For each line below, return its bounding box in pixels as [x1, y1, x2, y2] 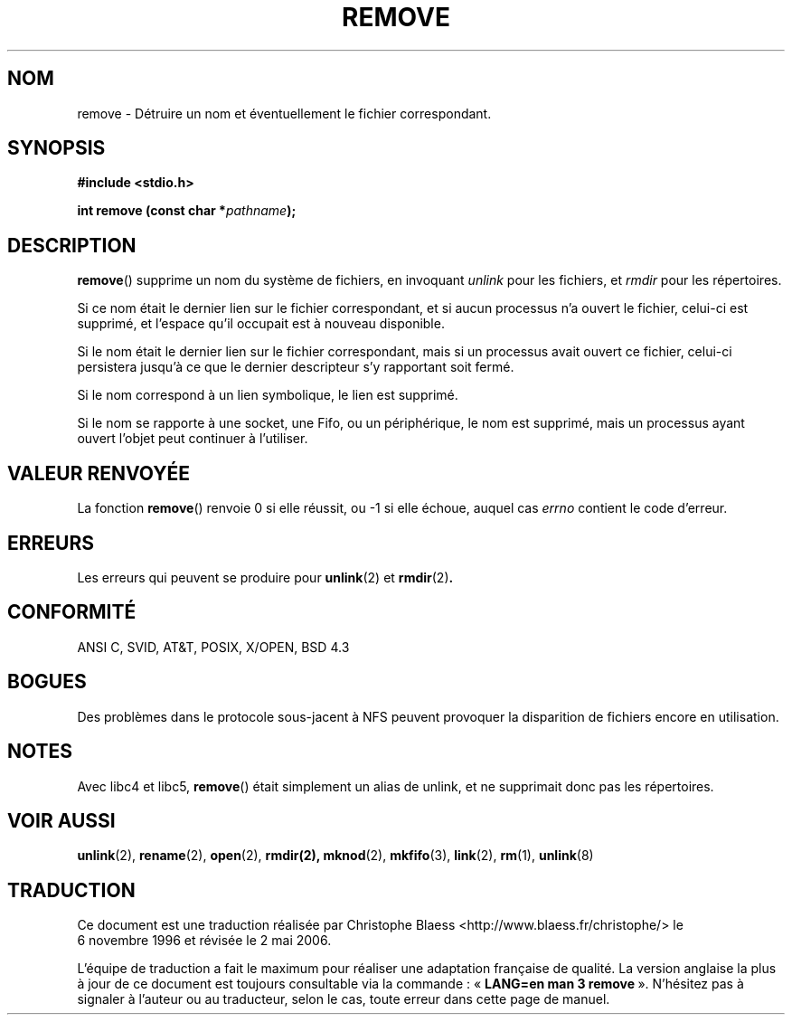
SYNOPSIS [7, 137, 106, 160]
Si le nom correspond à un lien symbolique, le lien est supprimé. [77, 387, 458, 403]
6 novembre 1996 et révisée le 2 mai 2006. [77, 932, 332, 949]
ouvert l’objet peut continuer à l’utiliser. [77, 431, 308, 447]
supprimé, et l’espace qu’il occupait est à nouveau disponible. [77, 316, 445, 332]
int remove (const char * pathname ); [77, 203, 297, 219]
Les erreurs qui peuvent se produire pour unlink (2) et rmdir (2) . [77, 569, 454, 585]
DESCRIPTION [7, 233, 137, 257]
